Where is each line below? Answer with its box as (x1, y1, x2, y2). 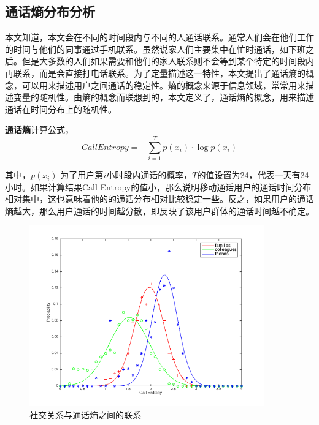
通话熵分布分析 (5, 2, 95, 21)
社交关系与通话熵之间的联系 (29, 408, 141, 421)
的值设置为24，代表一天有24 (197, 168, 309, 181)
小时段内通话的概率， (106, 168, 193, 181)
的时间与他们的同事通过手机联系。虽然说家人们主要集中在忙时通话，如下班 (5, 42, 306, 55)
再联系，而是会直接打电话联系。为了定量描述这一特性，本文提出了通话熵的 (5, 66, 306, 79)
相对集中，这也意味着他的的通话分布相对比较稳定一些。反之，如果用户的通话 (5, 192, 314, 205)
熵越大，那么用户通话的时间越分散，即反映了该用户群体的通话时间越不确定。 (5, 204, 314, 217)
